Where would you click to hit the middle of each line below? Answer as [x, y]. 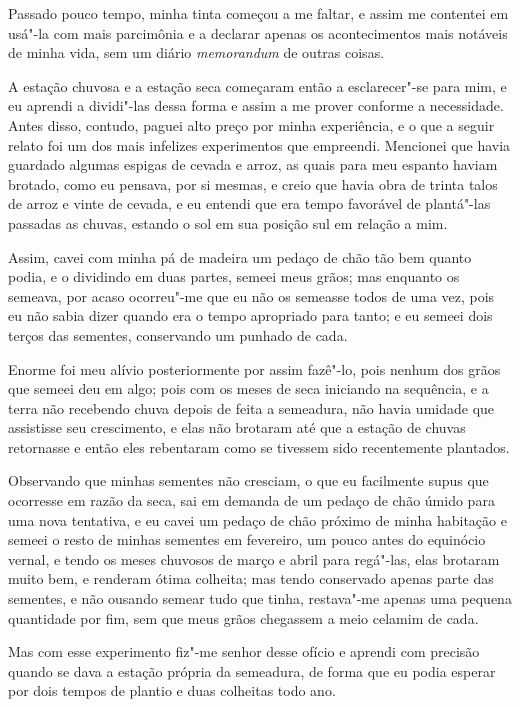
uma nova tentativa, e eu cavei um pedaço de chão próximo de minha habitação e [257, 519]
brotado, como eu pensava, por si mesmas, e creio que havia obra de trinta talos [253, 183]
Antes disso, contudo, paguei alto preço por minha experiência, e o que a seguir [251, 124]
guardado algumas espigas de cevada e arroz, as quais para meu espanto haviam [253, 164]
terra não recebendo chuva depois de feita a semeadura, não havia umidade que [251, 407]
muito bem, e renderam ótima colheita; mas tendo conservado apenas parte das [251, 578]
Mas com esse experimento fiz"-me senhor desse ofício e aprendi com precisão [244, 651]
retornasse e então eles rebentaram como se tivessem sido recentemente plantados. [259, 446]
